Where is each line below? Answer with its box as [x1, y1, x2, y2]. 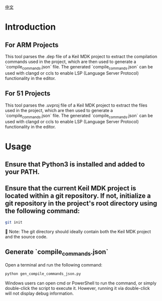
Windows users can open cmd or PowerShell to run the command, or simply [5, 280, 157, 286]
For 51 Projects [5, 89, 51, 98]
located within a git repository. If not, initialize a [5, 192, 151, 200]
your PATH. [5, 168, 40, 176]
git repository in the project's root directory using [5, 199, 157, 207]
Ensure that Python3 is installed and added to [5, 160, 145, 168]
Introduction [5, 21, 56, 32]
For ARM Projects [5, 41, 59, 49]
